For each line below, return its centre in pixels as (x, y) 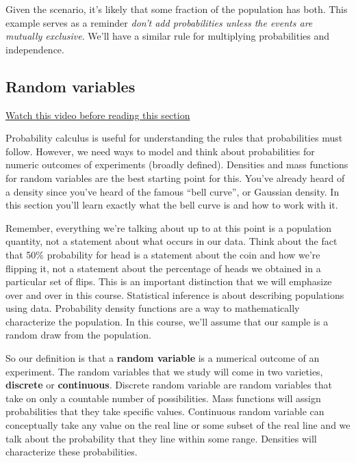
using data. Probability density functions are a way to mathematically (153, 308)
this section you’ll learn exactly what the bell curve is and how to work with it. (172, 205)
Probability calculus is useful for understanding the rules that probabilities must (174, 138)
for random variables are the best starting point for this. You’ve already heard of (175, 177)
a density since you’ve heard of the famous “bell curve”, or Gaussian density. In (173, 191)
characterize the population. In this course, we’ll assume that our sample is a (167, 321)
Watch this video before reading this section (98, 115)
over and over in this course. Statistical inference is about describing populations (175, 294)
